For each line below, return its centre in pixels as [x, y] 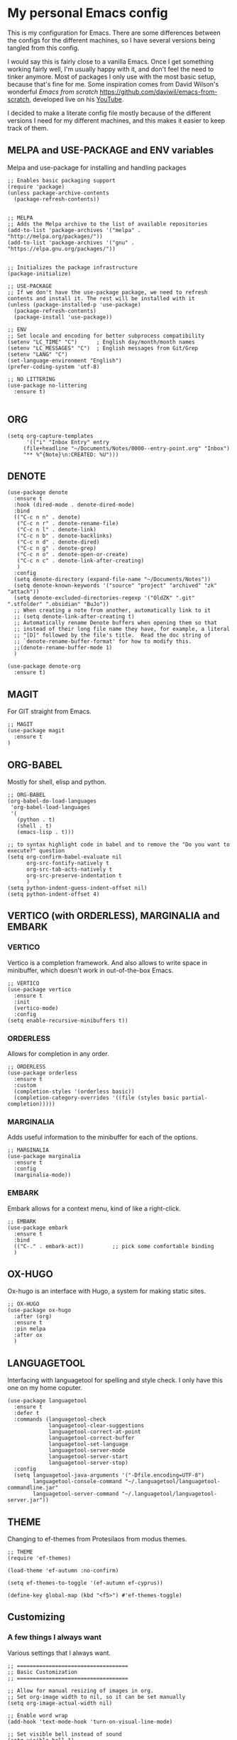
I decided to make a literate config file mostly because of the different [109, 113]
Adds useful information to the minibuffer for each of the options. [103, 1138]
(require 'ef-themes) [39, 1558]
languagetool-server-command [76, 1494]
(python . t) [36, 820]
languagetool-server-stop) [89, 1463]
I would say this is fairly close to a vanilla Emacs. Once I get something [111, 61]
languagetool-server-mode [87, 1450]
